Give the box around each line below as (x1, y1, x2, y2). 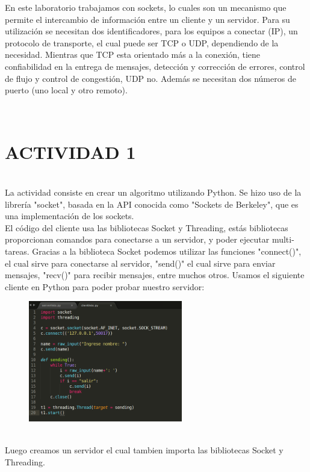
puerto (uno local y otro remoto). (5, 84, 128, 96)
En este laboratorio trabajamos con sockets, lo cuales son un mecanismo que (5, 1, 287, 13)
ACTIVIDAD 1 (5, 139, 136, 164)
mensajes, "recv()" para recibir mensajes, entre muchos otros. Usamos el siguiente (5, 269, 305, 281)
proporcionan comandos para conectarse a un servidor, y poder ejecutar (5, 233, 270, 246)
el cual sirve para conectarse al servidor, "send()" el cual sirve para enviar (5, 256, 276, 269)
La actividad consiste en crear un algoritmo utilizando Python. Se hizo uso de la (5, 186, 302, 199)
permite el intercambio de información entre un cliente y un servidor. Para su (5, 13, 290, 25)
